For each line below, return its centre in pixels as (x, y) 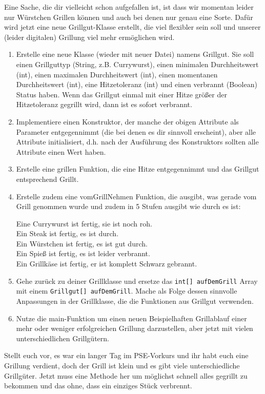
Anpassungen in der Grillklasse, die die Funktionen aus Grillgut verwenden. (135, 300)
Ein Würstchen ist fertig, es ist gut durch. (82, 243)
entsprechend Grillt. (47, 179)
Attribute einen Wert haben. (61, 151)
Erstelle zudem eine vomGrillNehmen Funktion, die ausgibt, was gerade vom (136, 196)
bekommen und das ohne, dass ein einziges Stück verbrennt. (98, 386)
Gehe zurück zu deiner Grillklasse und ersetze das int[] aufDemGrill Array (137, 281)
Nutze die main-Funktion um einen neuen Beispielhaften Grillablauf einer (131, 318)
